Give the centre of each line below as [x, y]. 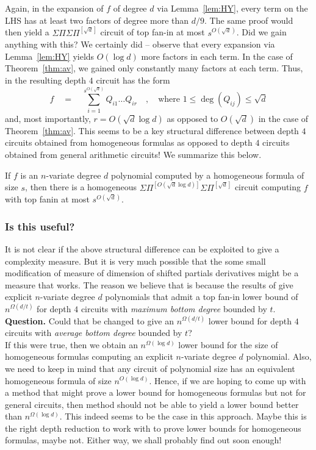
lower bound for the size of [228, 344]
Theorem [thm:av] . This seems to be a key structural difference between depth [152, 130]
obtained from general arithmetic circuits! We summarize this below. [133, 154]
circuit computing [268, 187]
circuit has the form [133, 80]
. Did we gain [261, 32]
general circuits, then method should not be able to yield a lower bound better [152, 404]
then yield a [27, 32]
